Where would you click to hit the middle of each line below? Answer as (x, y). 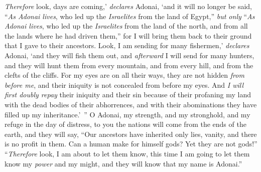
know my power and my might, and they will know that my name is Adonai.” (123, 163)
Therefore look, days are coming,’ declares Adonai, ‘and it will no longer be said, (128, 6)
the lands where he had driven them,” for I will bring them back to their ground (128, 35)
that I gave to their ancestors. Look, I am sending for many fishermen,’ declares (127, 45)
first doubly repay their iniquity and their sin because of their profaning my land (128, 95)
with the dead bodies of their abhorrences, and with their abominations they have (131, 104)
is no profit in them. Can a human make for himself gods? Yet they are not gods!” (131, 144)
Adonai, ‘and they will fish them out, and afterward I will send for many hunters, (129, 55)
